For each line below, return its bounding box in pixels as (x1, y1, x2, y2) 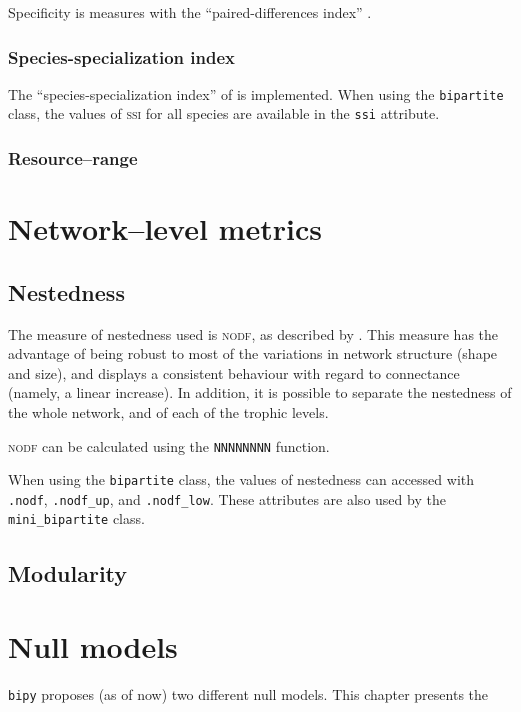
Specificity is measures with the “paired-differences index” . (8, 2, 372, 22)
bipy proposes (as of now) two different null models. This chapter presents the (8, 684, 489, 705)
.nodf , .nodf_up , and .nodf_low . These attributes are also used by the (8, 488, 446, 509)
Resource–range (8, 146, 138, 171)
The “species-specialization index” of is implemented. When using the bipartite (8, 83, 504, 104)
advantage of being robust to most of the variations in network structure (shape (8, 343, 498, 364)
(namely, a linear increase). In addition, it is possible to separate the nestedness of (8, 382, 512, 403)
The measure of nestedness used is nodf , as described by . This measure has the (8, 323, 499, 344)
